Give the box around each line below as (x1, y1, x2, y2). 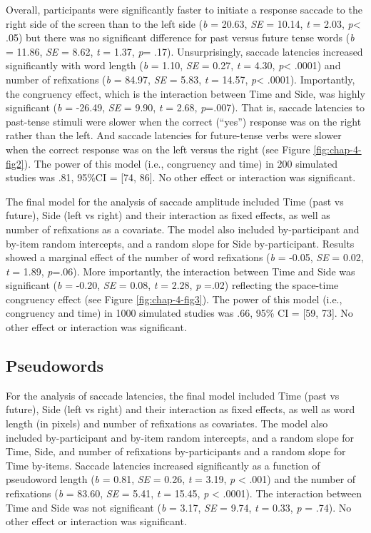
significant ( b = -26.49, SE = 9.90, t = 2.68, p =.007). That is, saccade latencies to (6, 100, 365, 115)
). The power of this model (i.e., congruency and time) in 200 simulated (24, 156, 337, 171)
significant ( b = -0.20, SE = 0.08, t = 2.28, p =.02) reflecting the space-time (6, 278, 339, 293)
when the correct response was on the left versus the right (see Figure (6, 141, 310, 156)
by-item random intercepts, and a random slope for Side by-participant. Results (6, 235, 355, 250)
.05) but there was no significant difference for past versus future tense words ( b (6, 30, 355, 45)
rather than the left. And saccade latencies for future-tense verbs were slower (6, 128, 342, 143)
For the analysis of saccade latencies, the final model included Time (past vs (6, 387, 340, 402)
